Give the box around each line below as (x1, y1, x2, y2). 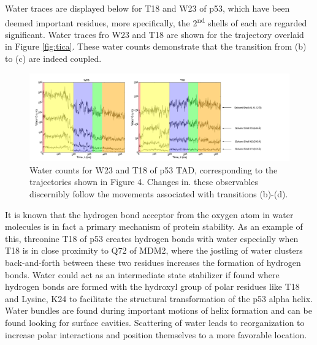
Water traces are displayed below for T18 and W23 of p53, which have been (5, 2, 290, 14)
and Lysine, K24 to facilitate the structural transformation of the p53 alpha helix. (5, 292, 313, 305)
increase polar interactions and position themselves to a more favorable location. (5, 328, 307, 341)
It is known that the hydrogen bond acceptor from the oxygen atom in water (5, 208, 294, 221)
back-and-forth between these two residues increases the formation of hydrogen (5, 256, 301, 269)
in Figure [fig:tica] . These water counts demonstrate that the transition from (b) (5, 40, 307, 53)
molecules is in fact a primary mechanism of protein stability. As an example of (5, 220, 303, 233)
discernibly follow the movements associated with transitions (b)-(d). (29, 188, 288, 200)
